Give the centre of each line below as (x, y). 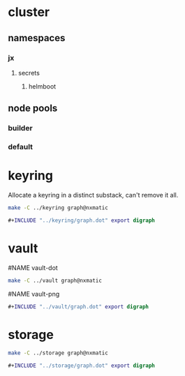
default (21, 147)
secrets (29, 73)
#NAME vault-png (34, 294)
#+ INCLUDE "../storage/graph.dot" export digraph (82, 366)
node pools (33, 108)
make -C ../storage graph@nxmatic (58, 353)
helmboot (42, 86)
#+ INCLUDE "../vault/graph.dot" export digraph (79, 307)
